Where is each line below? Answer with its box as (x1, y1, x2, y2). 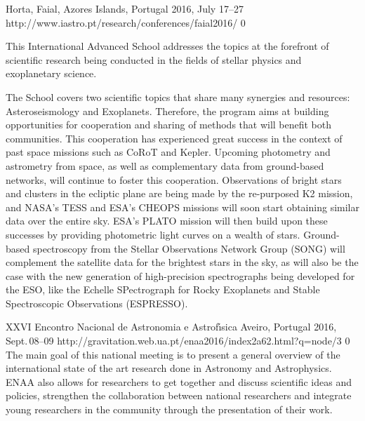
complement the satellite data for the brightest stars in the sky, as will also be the (6, 255, 359, 269)
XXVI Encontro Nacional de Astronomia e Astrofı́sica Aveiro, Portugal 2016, (6, 319, 337, 334)
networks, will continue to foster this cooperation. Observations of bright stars (6, 172, 342, 187)
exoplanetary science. (6, 66, 97, 81)
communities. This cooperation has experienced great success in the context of (6, 131, 343, 145)
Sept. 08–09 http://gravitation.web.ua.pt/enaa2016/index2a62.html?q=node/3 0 (6, 333, 350, 348)
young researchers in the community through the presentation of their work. (6, 402, 333, 417)
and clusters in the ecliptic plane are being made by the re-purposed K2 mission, (6, 186, 353, 201)
